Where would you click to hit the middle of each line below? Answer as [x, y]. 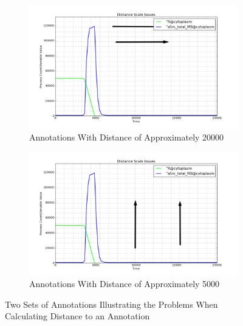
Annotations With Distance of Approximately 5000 [125, 284]
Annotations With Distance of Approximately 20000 [127, 137]
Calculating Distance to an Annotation [77, 316]
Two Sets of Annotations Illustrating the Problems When [111, 304]
